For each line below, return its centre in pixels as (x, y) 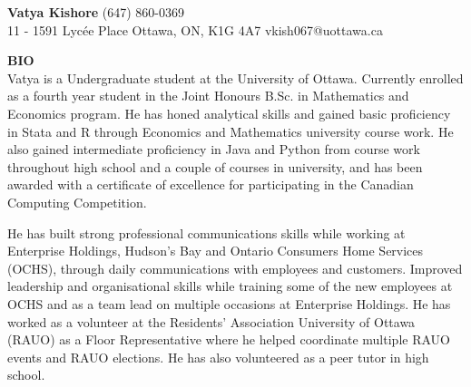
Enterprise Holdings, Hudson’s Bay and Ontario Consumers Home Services (216, 251)
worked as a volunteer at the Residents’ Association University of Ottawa (211, 321)
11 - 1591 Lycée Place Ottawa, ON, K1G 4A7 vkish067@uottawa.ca (195, 29)
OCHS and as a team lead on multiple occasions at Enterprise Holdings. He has (229, 303)
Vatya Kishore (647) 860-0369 (96, 12)
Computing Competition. (77, 202)
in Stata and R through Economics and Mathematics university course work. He (231, 131)
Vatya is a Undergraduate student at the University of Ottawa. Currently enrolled (235, 77)
